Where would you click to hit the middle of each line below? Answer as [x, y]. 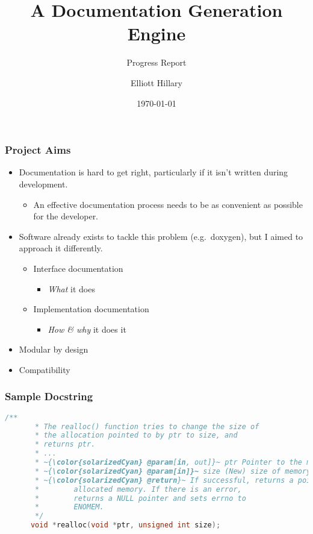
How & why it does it [87, 329]
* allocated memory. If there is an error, [138, 489]
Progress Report [156, 62]
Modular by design [54, 349]
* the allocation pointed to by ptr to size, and [136, 435]
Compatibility [45, 369]
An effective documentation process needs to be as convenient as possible [168, 204]
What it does [71, 288]
